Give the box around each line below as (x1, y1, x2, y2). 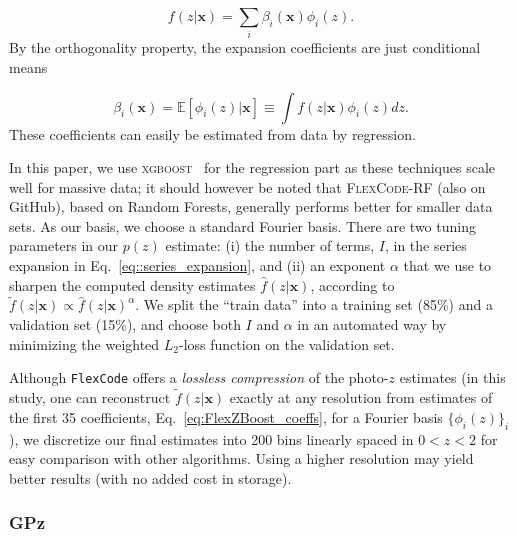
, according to (310, 274, 395, 295)
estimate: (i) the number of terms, (165, 235, 375, 256)
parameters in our (9, 235, 119, 256)
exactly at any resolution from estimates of (229, 387, 493, 408)
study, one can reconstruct (9, 387, 171, 408)
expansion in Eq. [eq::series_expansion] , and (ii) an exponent (9, 255, 386, 276)
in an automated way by (297, 314, 447, 335)
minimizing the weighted (9, 333, 160, 354)
